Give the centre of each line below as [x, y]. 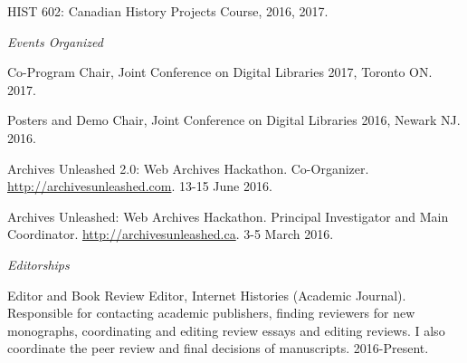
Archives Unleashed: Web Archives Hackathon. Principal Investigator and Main [228, 216]
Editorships [38, 264]
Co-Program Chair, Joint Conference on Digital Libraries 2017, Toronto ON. [220, 72]
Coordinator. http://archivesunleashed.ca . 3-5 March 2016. [171, 234]
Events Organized [55, 41]
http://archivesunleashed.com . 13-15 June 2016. [140, 186]
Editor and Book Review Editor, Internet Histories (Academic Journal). [207, 295]
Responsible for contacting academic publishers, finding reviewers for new [211, 313]
